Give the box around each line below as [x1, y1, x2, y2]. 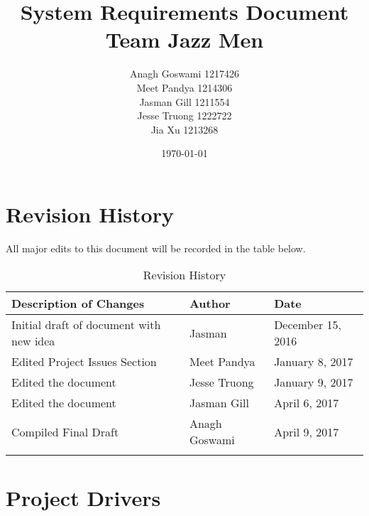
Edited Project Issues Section [11, 353, 157, 370]
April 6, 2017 [274, 394, 339, 412]
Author [189, 295, 231, 312]
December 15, [274, 316, 342, 333]
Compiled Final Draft [11, 423, 119, 440]
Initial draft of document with [11, 316, 161, 333]
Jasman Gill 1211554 [139, 94, 230, 109]
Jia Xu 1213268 [150, 122, 219, 136]
